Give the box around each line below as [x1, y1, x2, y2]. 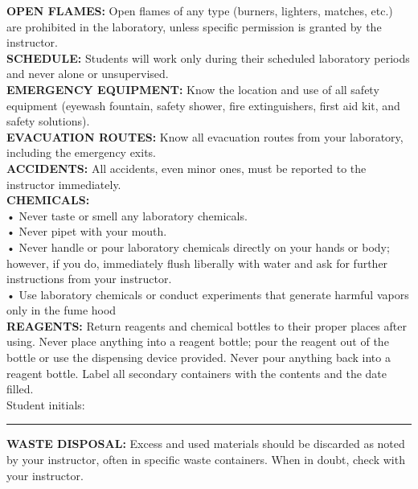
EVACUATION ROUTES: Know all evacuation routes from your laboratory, [6, 128, 404, 145]
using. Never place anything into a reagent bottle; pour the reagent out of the [6, 333, 389, 350]
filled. [6, 380, 34, 397]
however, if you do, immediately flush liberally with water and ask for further [6, 254, 388, 271]
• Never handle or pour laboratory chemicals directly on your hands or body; [6, 238, 390, 255]
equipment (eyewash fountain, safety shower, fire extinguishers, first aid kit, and [6, 97, 400, 113]
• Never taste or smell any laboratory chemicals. [6, 207, 248, 224]
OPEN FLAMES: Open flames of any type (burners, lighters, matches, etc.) [6, 2, 393, 18]
